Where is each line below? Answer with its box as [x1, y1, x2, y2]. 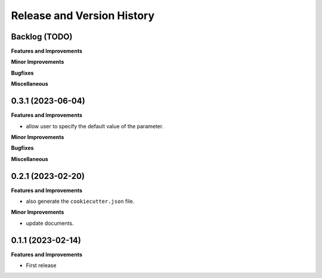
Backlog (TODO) [11, 32, 73, 42]
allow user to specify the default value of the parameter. [26, 122, 164, 129]
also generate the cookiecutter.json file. [26, 197, 135, 205]
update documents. [26, 220, 74, 227]
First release [26, 262, 57, 269]
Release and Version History [11, 9, 155, 22]
